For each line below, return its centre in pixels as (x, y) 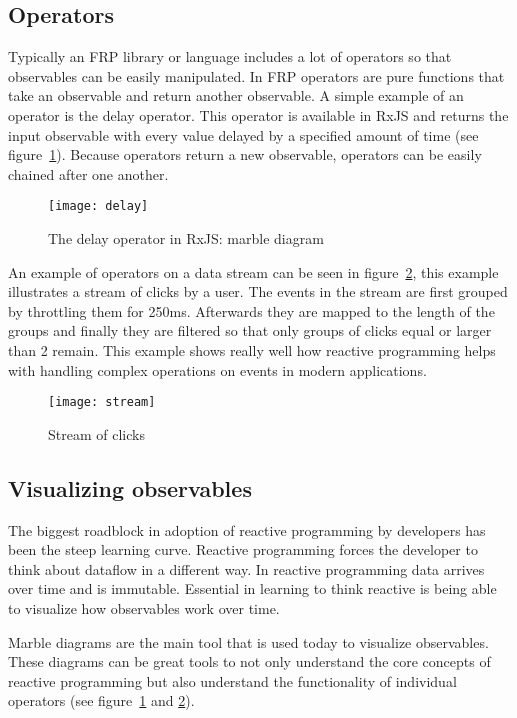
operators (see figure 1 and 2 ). (101, 700)
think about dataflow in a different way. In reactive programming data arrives (246, 568)
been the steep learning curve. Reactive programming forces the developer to (243, 549)
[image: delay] (98, 206)
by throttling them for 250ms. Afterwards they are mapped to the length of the (251, 310)
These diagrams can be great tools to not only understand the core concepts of (249, 661)
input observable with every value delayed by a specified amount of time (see (243, 134)
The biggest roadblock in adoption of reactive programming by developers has (247, 529)
